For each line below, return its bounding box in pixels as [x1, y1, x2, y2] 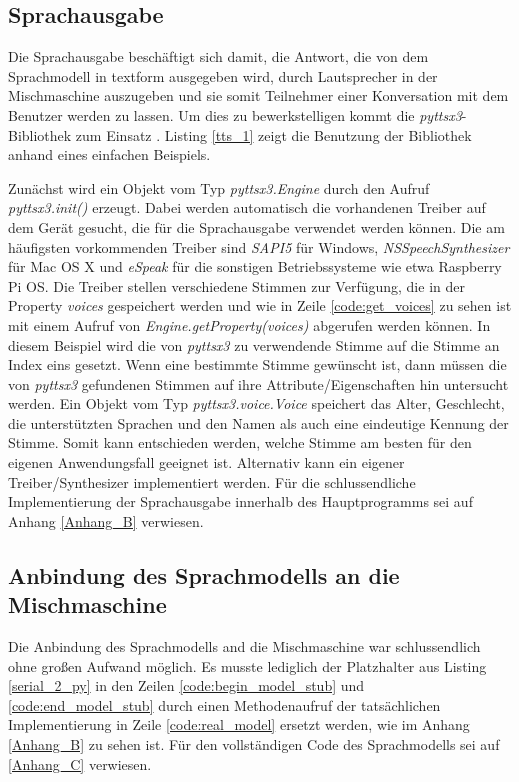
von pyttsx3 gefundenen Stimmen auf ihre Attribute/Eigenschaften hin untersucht [8, 373, 509, 394]
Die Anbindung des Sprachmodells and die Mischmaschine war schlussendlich [8, 636, 481, 657]
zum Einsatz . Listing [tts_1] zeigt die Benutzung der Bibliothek [75, 124, 472, 145]
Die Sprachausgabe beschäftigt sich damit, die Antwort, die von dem [8, 46, 429, 67]
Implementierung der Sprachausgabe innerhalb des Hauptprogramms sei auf [8, 491, 473, 512]
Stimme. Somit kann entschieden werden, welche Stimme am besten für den [8, 432, 472, 453]
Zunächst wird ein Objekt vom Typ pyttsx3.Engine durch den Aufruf [8, 177, 430, 198]
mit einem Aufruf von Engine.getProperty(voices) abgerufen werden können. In [8, 314, 491, 335]
